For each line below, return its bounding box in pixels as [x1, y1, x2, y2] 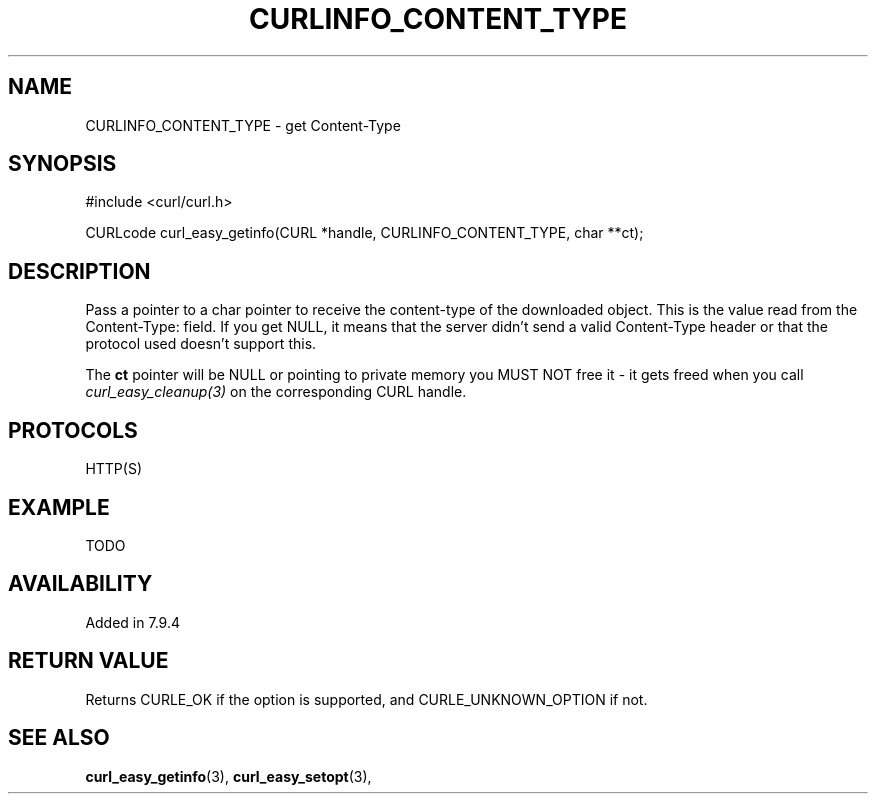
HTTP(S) [85, 460, 143, 478]
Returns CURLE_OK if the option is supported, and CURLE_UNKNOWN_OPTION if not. [85, 690, 648, 708]
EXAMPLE [8, 494, 110, 520]
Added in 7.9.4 [85, 613, 180, 631]
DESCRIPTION [8, 258, 151, 284]
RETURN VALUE [8, 648, 169, 674]
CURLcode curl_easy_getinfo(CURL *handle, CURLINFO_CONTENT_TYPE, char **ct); [85, 224, 644, 242]
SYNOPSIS [8, 151, 117, 177]
